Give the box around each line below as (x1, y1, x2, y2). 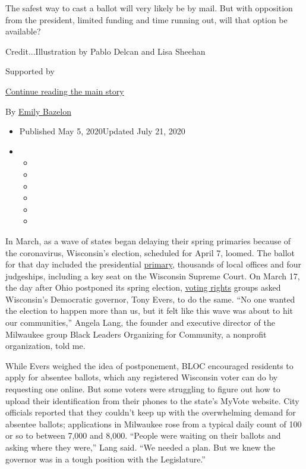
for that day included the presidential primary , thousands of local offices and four (5, 258, 301, 270)
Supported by (5, 65, 55, 77)
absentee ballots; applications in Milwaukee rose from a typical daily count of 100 (5, 417, 302, 430)
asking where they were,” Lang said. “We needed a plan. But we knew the (5, 441, 276, 453)
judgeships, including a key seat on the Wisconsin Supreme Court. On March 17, (5, 269, 300, 282)
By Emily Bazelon (5, 105, 72, 117)
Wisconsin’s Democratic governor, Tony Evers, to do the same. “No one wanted (5, 292, 295, 305)
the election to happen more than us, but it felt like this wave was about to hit (5, 304, 294, 317)
